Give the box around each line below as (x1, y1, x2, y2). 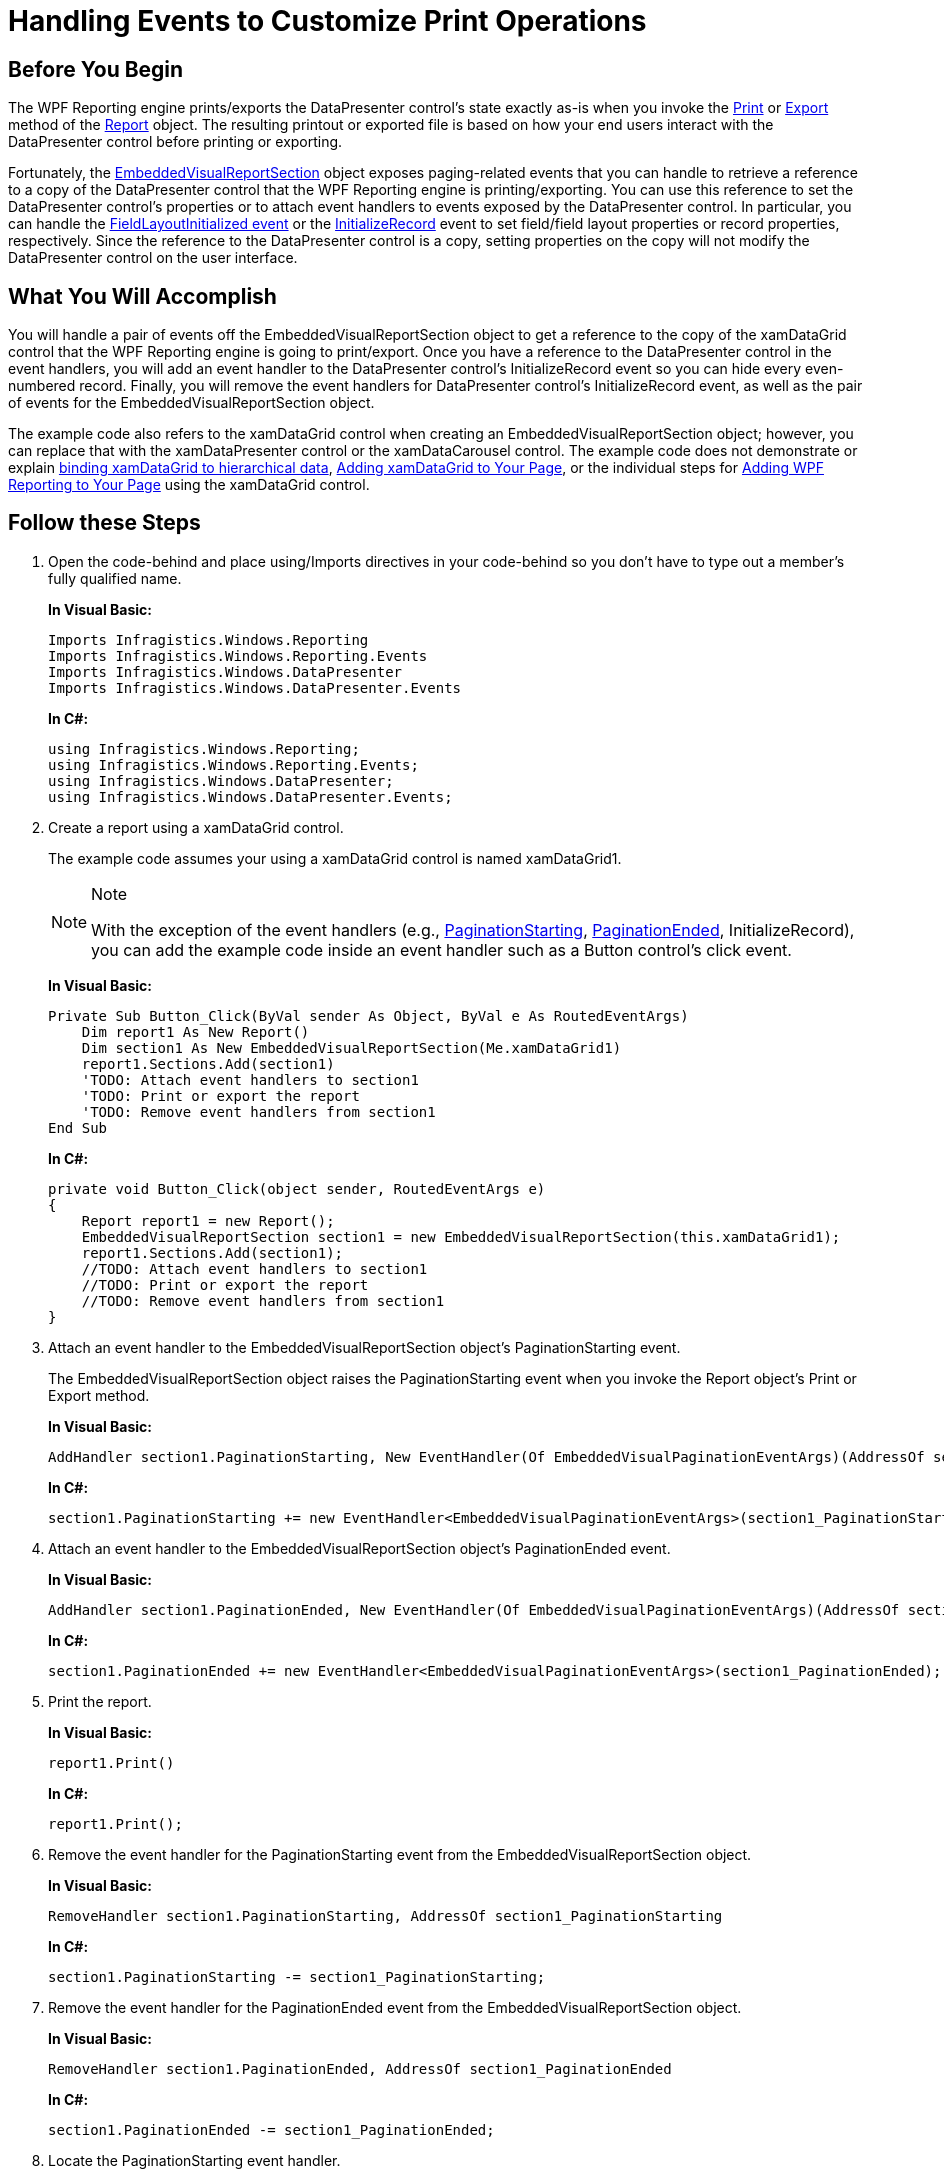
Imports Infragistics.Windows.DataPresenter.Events (48, 679, 462, 696)
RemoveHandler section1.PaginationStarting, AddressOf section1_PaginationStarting (48, 1907, 723, 1924)
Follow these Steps (8, 510, 201, 536)
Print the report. (48, 1692, 152, 1710)
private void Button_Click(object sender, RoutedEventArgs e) (48, 1180, 546, 1197)
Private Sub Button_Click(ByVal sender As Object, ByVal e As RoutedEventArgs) (48, 1007, 689, 1024)
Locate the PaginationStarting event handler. (48, 2151, 341, 2169)
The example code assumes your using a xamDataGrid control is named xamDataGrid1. (48, 849, 622, 867)
